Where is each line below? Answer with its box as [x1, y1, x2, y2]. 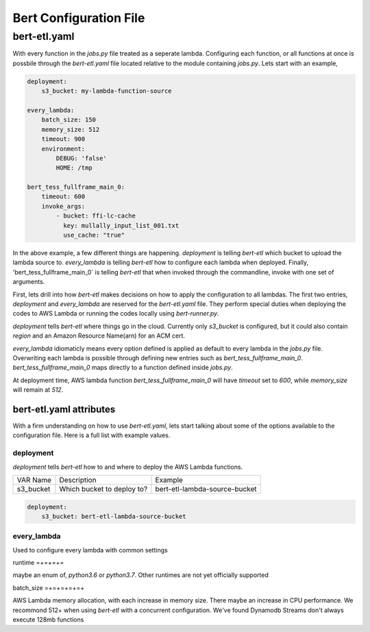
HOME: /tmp [56, 164, 92, 172]
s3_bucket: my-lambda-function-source [41, 87, 172, 95]
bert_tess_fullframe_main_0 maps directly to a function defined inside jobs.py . [12, 364, 233, 372]
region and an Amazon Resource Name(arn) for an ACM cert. [12, 331, 185, 340]
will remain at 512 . [12, 386, 64, 394]
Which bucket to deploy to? [59, 484, 148, 493]
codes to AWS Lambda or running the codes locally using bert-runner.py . [12, 309, 219, 318]
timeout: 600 [41, 193, 86, 200]
